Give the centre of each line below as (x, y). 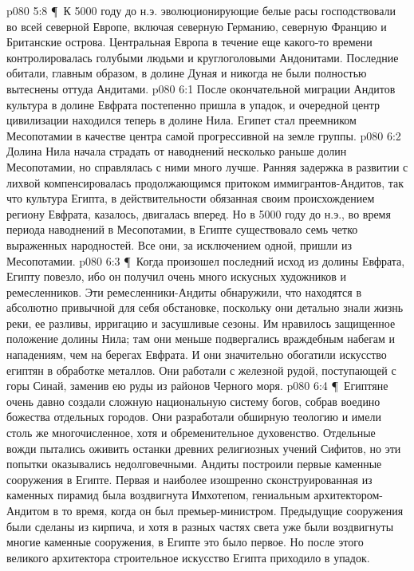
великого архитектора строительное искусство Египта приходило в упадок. (188, 557)
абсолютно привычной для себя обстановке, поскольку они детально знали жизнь (205, 307)
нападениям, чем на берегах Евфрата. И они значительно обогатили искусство (197, 354)
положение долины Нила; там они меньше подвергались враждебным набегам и (201, 339)
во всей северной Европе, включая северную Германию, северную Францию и (197, 26)
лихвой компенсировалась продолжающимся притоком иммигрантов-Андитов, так (205, 182)
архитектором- (349, 495)
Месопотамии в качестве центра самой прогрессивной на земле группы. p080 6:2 (204, 135)
